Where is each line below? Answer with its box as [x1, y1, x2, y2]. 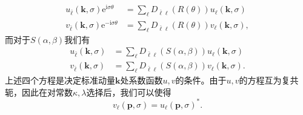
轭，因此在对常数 [5, 85, 73, 98]
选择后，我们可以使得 [86, 85, 171, 98]
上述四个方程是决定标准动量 [5, 74, 115, 87]
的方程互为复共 [239, 74, 299, 87]
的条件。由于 [175, 74, 227, 87]
